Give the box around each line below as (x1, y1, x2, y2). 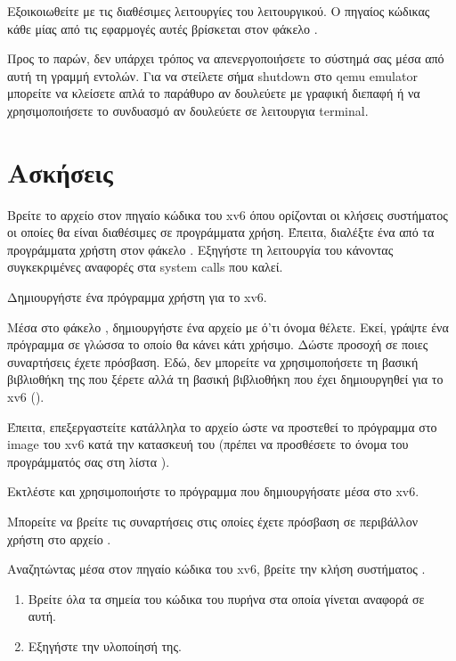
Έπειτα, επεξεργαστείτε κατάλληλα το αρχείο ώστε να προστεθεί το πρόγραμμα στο (7, 417, 437, 436)
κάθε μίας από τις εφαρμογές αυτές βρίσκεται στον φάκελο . (7, 19, 318, 37)
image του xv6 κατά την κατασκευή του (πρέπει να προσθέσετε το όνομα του (7, 435, 409, 453)
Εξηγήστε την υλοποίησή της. (28, 636, 182, 655)
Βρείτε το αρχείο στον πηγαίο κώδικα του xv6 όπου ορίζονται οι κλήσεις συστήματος (7, 205, 448, 224)
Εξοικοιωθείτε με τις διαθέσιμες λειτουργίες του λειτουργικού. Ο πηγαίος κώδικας (7, 2, 430, 20)
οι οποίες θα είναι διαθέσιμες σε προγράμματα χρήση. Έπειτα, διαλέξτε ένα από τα (7, 223, 435, 241)
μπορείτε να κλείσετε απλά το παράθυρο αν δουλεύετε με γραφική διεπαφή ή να (7, 84, 420, 102)
